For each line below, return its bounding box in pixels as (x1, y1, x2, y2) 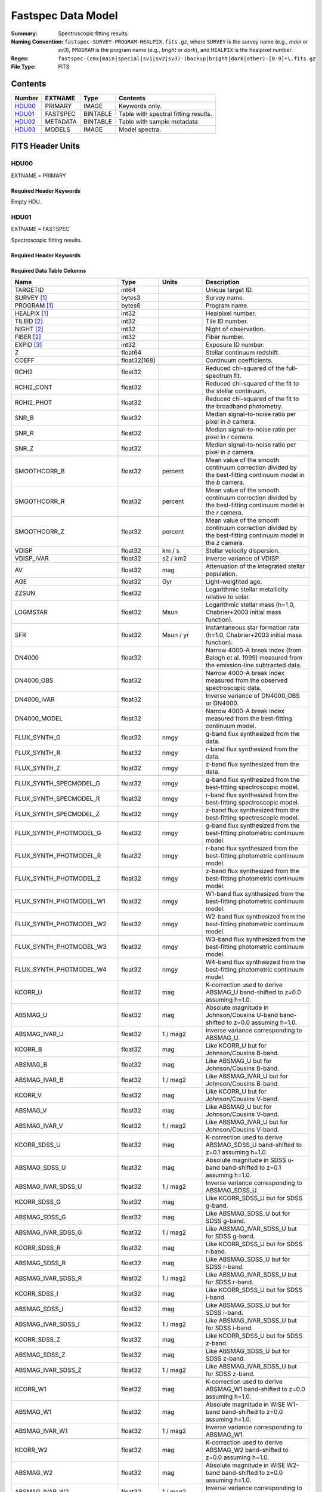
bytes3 (121, 294, 141, 302)
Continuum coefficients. (205, 356, 273, 365)
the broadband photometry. (205, 402, 283, 411)
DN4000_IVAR (14, 695, 55, 704)
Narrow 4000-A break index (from (205, 646, 302, 655)
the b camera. (205, 478, 244, 486)
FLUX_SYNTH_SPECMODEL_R (14, 794, 100, 803)
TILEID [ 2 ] (14, 317, 43, 325)
